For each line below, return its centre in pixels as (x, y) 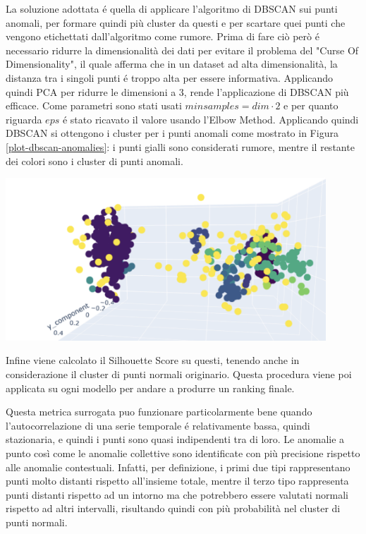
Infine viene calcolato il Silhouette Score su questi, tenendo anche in (153, 360)
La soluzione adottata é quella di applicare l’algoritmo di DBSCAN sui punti (172, 8)
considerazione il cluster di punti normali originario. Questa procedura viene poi (179, 374)
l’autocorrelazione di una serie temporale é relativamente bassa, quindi (158, 425)
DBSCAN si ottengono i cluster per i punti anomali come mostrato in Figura (172, 133)
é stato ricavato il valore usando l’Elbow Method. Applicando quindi (211, 119)
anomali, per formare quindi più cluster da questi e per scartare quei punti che (176, 22)
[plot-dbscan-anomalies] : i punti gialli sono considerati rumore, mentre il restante (180, 146)
